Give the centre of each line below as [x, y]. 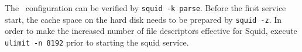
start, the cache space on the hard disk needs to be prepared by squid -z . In [143, 19]
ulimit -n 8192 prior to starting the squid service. [97, 42]
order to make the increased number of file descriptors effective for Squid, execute [151, 31]
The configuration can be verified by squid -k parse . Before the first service [145, 8]
